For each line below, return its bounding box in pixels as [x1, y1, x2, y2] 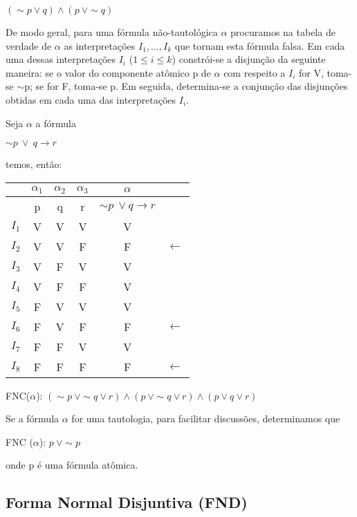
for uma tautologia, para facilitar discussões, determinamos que [71, 411, 340, 426]
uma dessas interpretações [6, 52, 116, 66]
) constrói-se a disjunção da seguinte [172, 52, 326, 66]
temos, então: [6, 157, 62, 171]
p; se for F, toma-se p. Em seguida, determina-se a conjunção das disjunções [24, 79, 348, 93]
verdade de [6, 38, 52, 53]
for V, [298, 65, 324, 79]
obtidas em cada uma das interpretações [6, 92, 176, 106]
